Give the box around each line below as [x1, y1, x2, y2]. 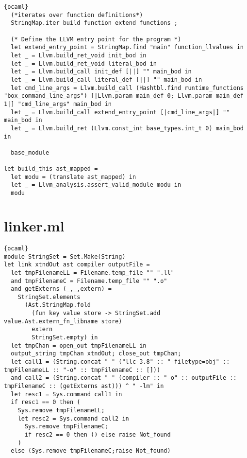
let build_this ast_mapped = [4, 165, 98, 173]
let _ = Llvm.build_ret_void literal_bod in [11, 60, 157, 67]
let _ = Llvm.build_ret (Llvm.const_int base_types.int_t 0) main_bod [11, 124, 244, 132]
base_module [11, 149, 49, 156]
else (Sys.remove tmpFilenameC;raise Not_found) [11, 447, 171, 455]
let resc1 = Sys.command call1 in [11, 390, 122, 398]
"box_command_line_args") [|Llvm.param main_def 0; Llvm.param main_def [4, 92, 244, 100]
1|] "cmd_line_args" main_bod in [4, 100, 112, 107]
